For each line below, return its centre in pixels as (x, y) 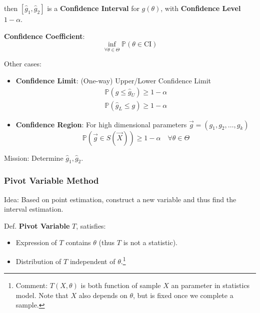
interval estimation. (34, 209)
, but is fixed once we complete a (183, 295)
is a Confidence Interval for (93, 8)
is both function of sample (121, 285)
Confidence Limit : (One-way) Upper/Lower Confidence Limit (113, 80)
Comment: (32, 285)
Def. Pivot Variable (37, 225)
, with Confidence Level (201, 8)
